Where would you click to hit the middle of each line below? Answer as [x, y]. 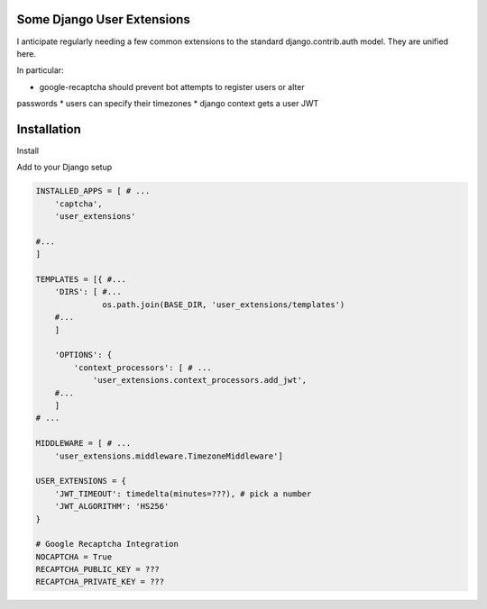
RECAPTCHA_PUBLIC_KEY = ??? [97, 569]
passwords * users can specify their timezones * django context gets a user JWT [168, 104]
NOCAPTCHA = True [74, 557]
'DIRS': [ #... [88, 292]
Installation [49, 129]
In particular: [40, 70]
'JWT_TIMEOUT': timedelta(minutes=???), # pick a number [183, 494]
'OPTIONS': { [83, 355]
